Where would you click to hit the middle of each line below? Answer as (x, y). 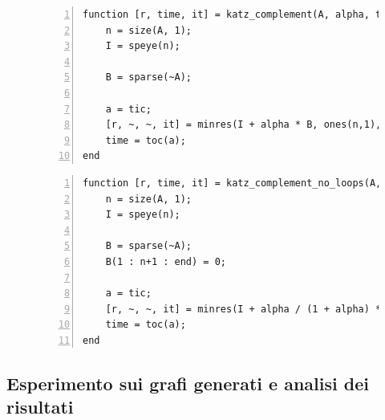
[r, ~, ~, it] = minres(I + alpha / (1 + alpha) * (243, 309)
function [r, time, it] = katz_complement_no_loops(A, (232, 183)
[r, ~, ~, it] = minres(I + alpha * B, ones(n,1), (243, 125)
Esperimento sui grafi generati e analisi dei (188, 383)
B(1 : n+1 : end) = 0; (166, 261)
